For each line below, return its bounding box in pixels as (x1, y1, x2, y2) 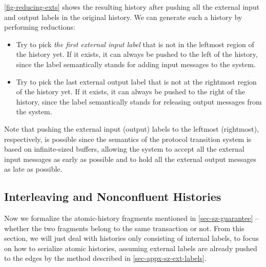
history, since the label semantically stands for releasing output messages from (16, 96, 262, 107)
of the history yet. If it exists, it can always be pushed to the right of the (16, 86, 245, 97)
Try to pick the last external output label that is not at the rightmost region (16, 76, 257, 87)
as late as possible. (4, 163, 63, 174)
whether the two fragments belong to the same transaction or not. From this (4, 222, 244, 233)
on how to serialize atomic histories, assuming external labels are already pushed (4, 242, 257, 253)
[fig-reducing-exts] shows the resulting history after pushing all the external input (4, 2, 260, 12)
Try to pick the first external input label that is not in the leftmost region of (16, 38, 254, 49)
